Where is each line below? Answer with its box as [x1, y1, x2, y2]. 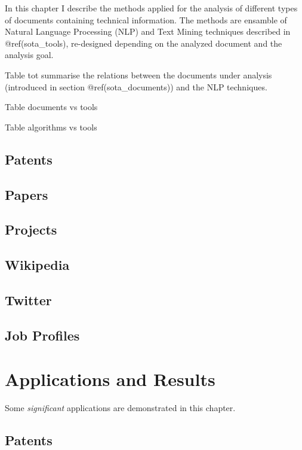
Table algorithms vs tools [5, 120, 97, 133]
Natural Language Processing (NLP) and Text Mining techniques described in [5, 25, 291, 38]
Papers [5, 185, 48, 203]
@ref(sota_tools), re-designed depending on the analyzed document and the [5, 37, 282, 49]
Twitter [5, 290, 52, 309]
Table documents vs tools [5, 101, 98, 113]
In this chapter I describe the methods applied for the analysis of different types [5, 2, 298, 14]
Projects [5, 220, 57, 239]
